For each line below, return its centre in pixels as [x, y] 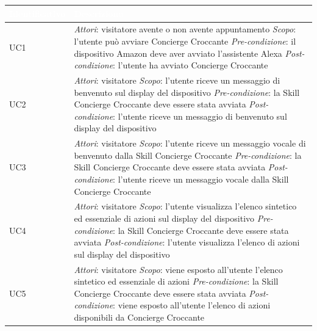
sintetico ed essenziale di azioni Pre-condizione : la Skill [176, 281]
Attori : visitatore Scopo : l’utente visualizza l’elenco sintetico [185, 206]
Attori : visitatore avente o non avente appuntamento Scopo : [185, 29]
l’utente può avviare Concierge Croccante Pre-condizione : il [185, 41]
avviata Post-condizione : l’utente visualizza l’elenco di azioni [187, 242]
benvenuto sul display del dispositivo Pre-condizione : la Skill [187, 92]
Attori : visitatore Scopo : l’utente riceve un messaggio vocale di [190, 143]
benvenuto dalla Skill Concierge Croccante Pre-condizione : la [188, 155]
